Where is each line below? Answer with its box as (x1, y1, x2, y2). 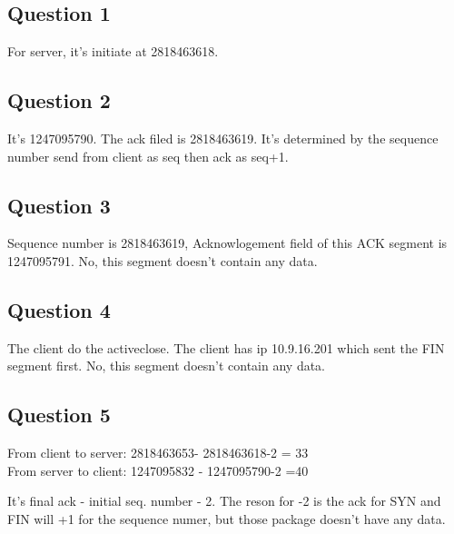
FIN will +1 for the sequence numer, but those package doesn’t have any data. (7, 509, 446, 528)
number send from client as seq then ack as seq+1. (7, 146, 289, 165)
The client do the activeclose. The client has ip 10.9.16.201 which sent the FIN (7, 338, 445, 357)
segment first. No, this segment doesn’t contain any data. (7, 356, 326, 375)
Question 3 (7, 191, 111, 219)
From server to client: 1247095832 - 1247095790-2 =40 (7, 460, 309, 480)
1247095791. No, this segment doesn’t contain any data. (7, 251, 318, 270)
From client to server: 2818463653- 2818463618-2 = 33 (7, 443, 309, 462)
